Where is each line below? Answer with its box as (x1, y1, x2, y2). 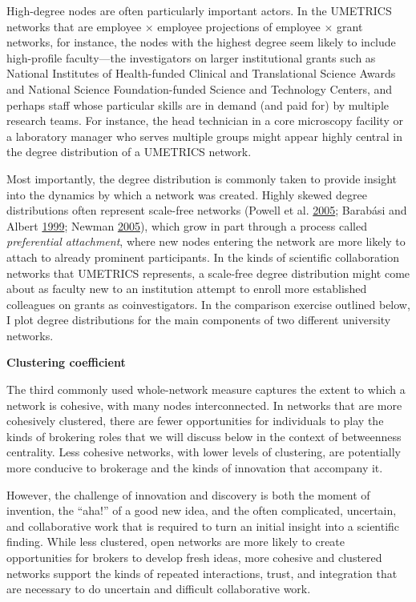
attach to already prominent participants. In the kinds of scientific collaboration (6, 248, 400, 265)
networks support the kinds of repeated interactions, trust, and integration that (6, 564, 398, 581)
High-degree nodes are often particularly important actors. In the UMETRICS (6, 2, 392, 18)
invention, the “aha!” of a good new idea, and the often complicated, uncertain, (6, 502, 397, 519)
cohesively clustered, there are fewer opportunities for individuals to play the (6, 412, 384, 429)
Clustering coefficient (6, 354, 126, 371)
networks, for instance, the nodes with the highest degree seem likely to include (6, 34, 396, 50)
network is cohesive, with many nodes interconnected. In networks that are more (6, 396, 402, 413)
